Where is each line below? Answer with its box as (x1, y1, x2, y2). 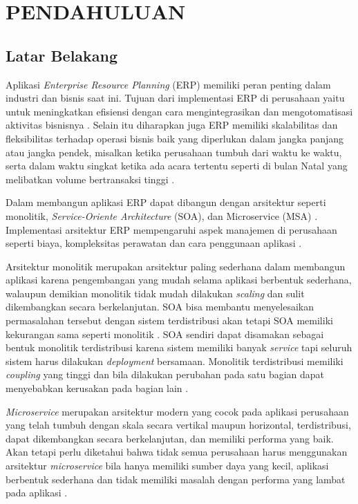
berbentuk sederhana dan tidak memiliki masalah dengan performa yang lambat (6, 472, 346, 486)
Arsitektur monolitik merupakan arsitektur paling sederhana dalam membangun (6, 259, 346, 273)
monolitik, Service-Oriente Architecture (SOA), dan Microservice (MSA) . (6, 208, 318, 223)
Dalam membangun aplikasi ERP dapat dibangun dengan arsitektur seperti (6, 195, 326, 209)
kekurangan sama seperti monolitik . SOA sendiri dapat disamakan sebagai (6, 326, 324, 341)
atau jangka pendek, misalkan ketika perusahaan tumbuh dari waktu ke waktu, (6, 144, 342, 159)
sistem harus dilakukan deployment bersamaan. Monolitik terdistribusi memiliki (6, 353, 343, 368)
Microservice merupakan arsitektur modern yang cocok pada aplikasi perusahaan (6, 404, 349, 418)
